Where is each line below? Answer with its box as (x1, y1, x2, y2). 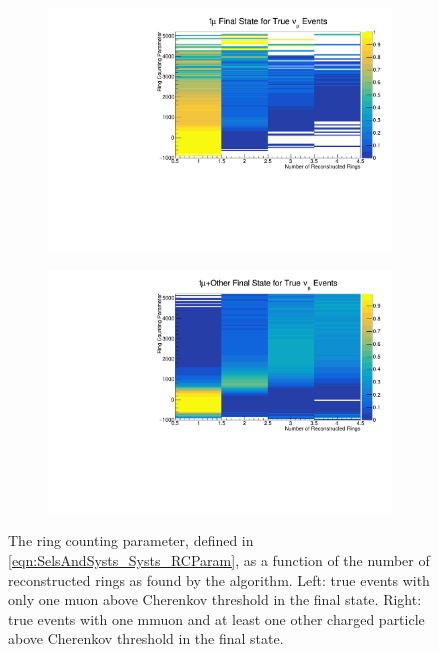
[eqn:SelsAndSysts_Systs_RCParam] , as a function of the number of (8, 550, 430, 570)
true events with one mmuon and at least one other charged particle (8, 608, 425, 629)
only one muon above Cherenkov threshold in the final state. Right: (8, 589, 422, 610)
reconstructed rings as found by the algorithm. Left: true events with (8, 569, 430, 590)
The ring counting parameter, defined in (8, 530, 254, 551)
